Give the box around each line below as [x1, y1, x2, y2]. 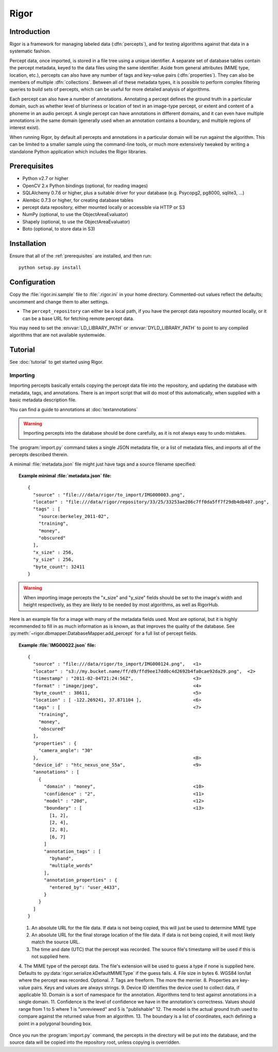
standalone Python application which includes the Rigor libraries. [9, 148, 147, 154]
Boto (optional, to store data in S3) [22, 226, 95, 232]
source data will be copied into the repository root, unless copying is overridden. [9, 1039, 181, 1045]
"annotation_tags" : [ [44, 848, 101, 854]
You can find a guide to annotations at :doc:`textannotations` [9, 406, 138, 413]
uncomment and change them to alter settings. [9, 298, 109, 305]
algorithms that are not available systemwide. [9, 332, 106, 338]
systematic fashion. [9, 48, 51, 54]
